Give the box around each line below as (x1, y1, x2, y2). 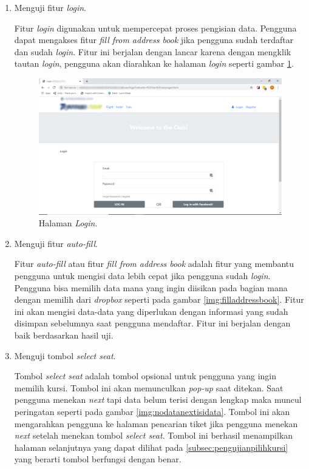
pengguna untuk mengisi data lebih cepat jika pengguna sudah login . (14, 269, 271, 282)
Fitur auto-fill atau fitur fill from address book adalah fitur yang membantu (14, 257, 294, 270)
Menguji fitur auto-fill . (14, 237, 98, 249)
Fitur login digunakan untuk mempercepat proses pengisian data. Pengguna (14, 21, 297, 34)
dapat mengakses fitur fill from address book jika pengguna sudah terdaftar (14, 33, 294, 46)
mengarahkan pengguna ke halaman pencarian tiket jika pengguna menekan (14, 417, 298, 430)
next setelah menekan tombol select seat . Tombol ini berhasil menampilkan (14, 429, 293, 442)
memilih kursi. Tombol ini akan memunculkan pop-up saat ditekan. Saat (14, 381, 284, 394)
